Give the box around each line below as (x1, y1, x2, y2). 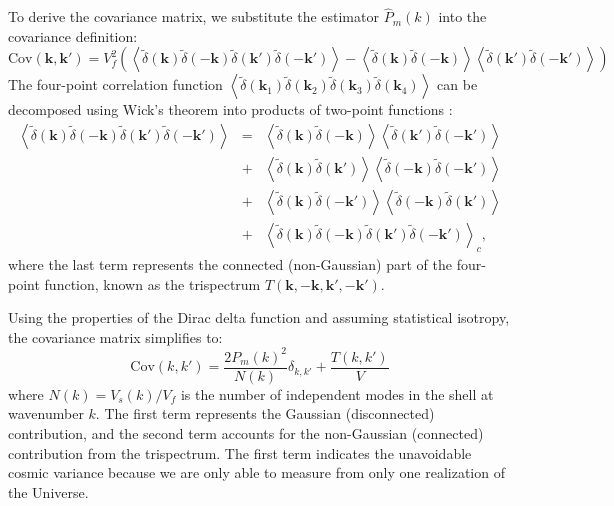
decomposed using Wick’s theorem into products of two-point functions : (8, 99, 453, 120)
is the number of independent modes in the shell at (180, 383, 494, 404)
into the (438, 6, 487, 27)
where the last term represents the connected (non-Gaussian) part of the (8, 253, 452, 274)
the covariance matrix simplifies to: (8, 326, 223, 347)
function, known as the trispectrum (44, 273, 261, 294)
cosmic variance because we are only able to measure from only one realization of (8, 462, 505, 483)
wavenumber (8, 403, 84, 424)
